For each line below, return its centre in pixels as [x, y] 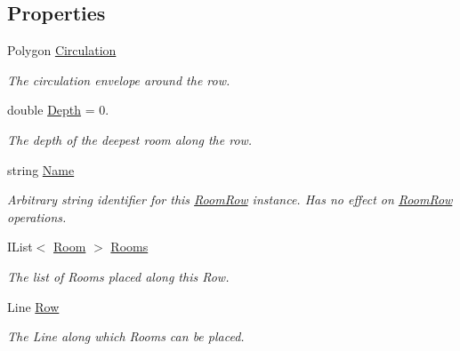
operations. [37, 216]
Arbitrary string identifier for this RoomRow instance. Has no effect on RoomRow [230, 199]
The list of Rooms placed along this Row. [118, 276]
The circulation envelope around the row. [119, 80]
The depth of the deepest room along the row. [130, 139]
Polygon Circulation [62, 50]
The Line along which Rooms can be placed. [126, 336]
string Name [41, 169]
